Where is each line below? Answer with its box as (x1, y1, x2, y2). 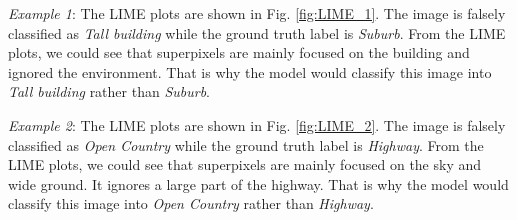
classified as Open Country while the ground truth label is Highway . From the (8, 134, 484, 155)
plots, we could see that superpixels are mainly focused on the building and (8, 42, 470, 63)
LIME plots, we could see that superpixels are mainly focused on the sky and (8, 154, 482, 175)
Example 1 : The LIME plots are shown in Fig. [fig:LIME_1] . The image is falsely (8, 3, 506, 23)
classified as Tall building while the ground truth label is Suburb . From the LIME (8, 22, 506, 43)
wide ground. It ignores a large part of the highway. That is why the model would (8, 173, 509, 194)
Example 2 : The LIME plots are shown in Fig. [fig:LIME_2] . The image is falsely (8, 114, 506, 135)
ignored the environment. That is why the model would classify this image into (8, 61, 492, 82)
